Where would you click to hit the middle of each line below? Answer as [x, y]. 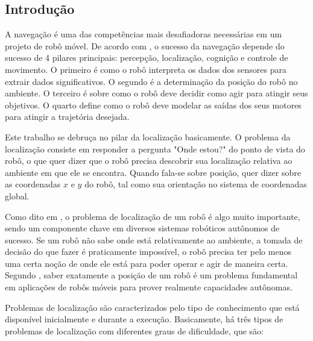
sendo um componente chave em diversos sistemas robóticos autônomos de [142, 228]
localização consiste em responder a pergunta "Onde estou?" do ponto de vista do [155, 149]
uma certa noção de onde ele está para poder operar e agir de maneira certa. [147, 263]
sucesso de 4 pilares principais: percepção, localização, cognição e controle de [147, 58]
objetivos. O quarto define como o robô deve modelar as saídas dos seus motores [153, 105]
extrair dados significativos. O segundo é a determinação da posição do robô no [151, 81]
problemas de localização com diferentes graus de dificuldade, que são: [134, 330]
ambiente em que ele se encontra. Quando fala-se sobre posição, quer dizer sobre [153, 172]
